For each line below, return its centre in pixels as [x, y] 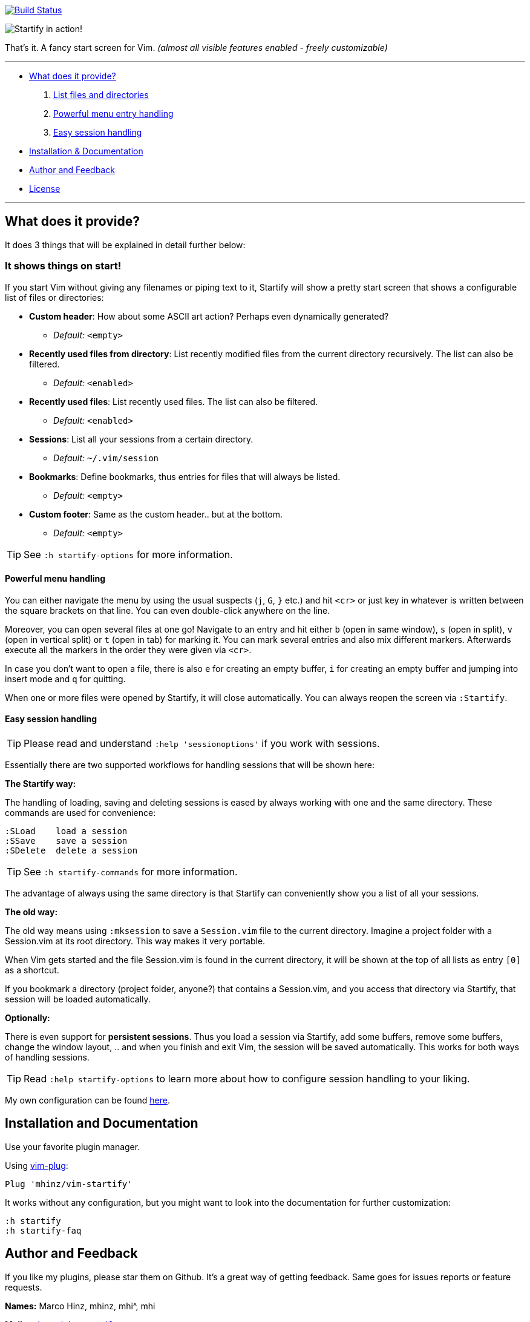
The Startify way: [41, 784]
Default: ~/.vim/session [106, 458]
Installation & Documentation [86, 151]
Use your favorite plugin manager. [73, 1146]
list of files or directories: [54, 297]
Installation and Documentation [102, 1123]
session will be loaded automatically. [78, 999]
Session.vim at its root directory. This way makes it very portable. [135, 941]
